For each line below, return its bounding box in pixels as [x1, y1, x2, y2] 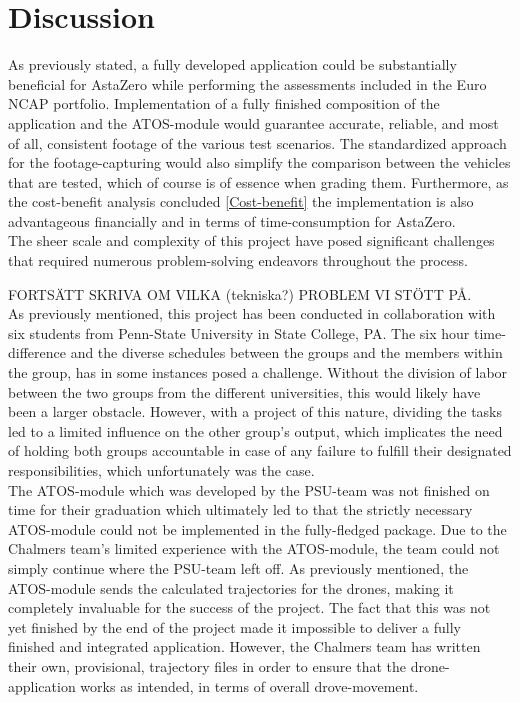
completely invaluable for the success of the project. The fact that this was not [8, 597, 491, 618]
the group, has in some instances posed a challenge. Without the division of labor [8, 362, 508, 383]
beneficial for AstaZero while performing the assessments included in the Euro [8, 73, 487, 94]
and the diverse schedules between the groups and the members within [70, 342, 503, 363]
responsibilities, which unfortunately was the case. [8, 460, 315, 480]
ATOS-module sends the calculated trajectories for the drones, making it [8, 577, 454, 598]
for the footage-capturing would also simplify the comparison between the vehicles [8, 152, 511, 173]
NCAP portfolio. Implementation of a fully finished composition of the [8, 93, 440, 114]
